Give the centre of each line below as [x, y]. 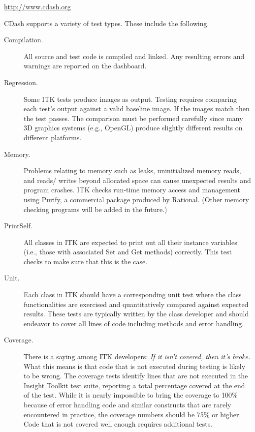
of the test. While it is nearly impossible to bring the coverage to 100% [131, 395]
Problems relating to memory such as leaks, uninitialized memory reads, [132, 170]
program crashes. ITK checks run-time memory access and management [132, 190]
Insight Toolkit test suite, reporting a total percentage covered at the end [134, 385]
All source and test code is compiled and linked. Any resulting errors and [134, 56]
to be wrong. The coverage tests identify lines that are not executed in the [136, 376]
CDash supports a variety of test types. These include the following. [107, 23]
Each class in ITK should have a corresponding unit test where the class [133, 294]
